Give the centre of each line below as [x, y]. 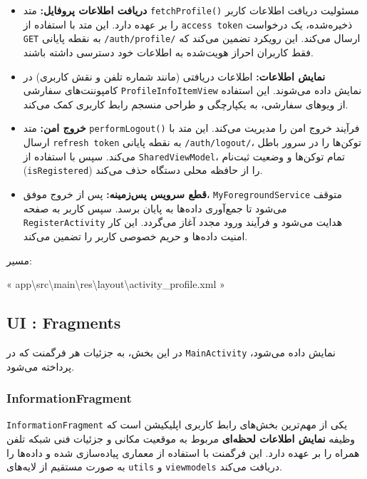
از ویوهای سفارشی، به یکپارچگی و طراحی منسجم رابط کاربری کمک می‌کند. [186, 104]
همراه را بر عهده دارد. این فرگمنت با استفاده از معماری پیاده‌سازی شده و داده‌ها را [183, 452]
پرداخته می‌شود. [41, 366]
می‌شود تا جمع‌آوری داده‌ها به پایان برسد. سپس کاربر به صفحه [155, 208]
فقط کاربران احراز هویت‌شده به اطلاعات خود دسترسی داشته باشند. [168, 52]
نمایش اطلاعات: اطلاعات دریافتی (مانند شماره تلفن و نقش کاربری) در [174, 76]
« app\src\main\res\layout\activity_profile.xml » [116, 284]
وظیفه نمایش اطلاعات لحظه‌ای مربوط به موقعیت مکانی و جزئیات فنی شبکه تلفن [181, 439]
